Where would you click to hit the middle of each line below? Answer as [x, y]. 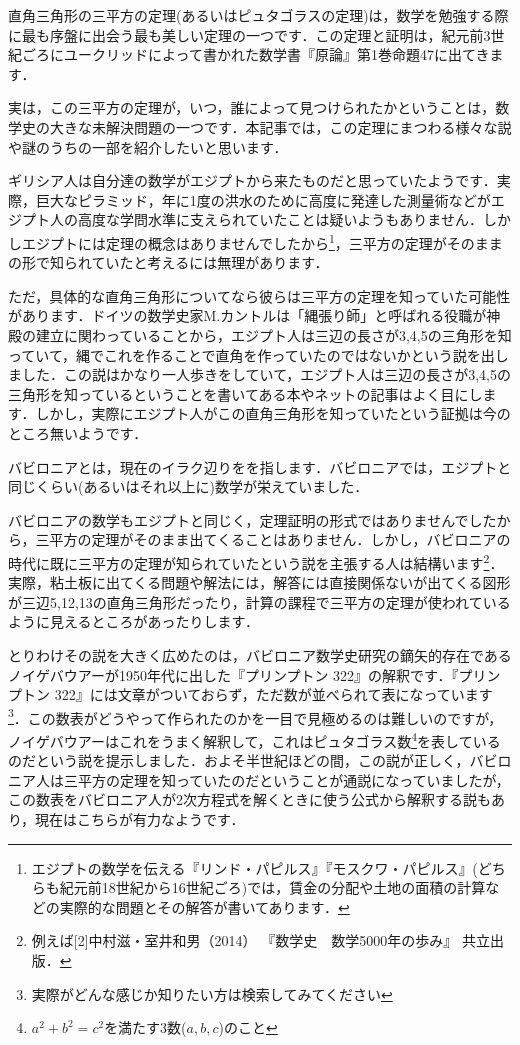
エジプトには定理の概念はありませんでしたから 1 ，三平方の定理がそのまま [262, 241]
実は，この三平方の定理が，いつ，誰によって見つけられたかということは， [252, 107]
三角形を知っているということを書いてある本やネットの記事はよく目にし [245, 393]
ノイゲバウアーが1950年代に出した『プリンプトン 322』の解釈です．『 [233, 674]
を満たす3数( [145, 1027]
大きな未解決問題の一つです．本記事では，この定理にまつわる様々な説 [280, 126]
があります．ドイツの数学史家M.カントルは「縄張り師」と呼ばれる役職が [247, 315]
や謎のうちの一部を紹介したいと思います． [148, 146]
